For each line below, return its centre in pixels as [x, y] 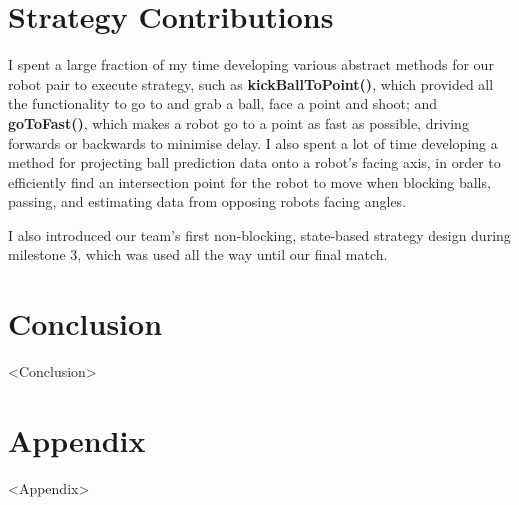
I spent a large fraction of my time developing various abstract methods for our [251, 64]
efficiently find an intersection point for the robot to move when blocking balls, [249, 181]
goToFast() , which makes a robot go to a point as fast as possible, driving [238, 122]
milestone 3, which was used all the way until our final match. [198, 254]
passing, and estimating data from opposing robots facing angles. [207, 201]
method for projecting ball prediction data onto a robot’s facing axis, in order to [254, 162]
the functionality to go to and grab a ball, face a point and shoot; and [223, 103]
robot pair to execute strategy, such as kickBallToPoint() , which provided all [251, 83]
